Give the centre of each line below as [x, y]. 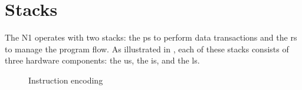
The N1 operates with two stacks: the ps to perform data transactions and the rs [151, 37]
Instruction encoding [66, 80]
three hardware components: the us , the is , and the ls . [102, 60]
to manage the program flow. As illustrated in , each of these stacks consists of [147, 49]
